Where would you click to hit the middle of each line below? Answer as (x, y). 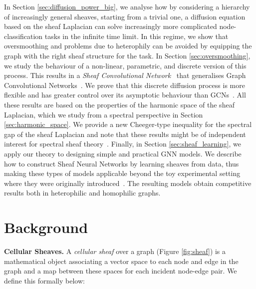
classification (23, 36)
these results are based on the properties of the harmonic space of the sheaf (119, 104)
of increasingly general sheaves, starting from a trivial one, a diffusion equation (125, 16)
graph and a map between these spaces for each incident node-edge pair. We (121, 271)
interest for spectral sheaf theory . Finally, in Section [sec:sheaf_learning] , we (123, 144)
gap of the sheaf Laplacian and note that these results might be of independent (125, 134)
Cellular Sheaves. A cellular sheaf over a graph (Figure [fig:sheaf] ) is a (115, 251)
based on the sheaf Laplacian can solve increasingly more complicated (111, 26)
